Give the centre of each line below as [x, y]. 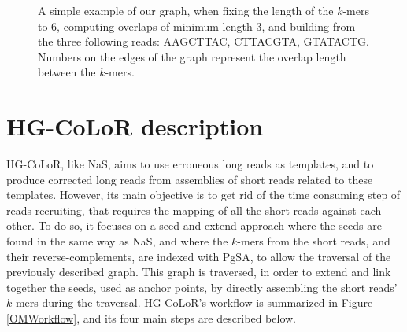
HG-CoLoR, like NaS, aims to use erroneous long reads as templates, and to [190, 164]
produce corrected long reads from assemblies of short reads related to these [190, 179]
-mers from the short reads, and [314, 241]
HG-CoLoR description [135, 126]
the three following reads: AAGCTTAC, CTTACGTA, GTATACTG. [203, 41]
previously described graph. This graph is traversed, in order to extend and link [199, 272]
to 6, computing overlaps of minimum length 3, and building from [197, 26]
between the [67, 72]
